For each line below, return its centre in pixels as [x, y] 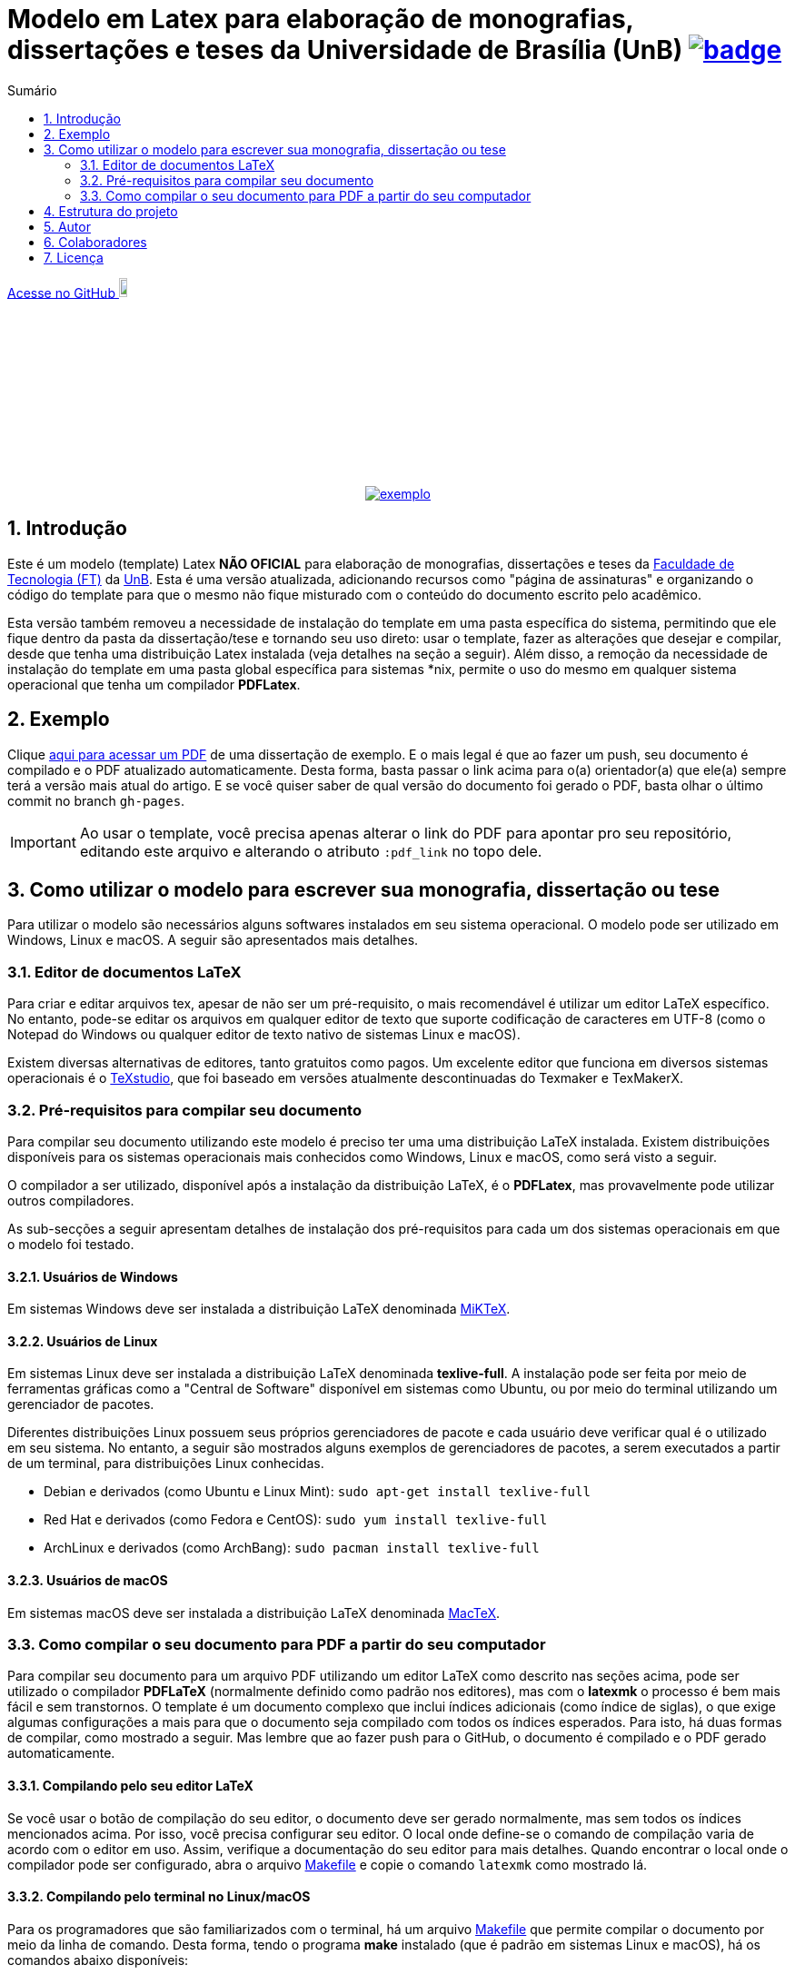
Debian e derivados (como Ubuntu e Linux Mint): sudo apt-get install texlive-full [317, 1492]
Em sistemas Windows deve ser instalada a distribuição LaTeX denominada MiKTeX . [259, 1309]
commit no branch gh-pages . [96, 800]
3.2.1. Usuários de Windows [93, 1276]
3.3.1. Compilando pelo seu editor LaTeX [130, 1785]
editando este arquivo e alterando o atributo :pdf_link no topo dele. [311, 851]
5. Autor [67, 226]
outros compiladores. [71, 1200]
